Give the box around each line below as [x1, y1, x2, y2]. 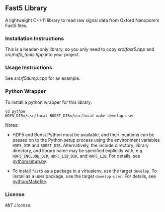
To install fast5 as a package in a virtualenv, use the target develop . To [12, 168, 157, 174]
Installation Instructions [5, 35, 64, 42]
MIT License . [5, 202, 32, 208]
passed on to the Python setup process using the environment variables [12, 137, 160, 143]
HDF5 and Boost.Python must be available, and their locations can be [12, 132, 155, 138]
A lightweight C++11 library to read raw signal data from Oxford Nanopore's [5, 17, 160, 23]
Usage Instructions [5, 64, 52, 71]
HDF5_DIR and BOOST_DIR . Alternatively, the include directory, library [12, 142, 149, 148]
